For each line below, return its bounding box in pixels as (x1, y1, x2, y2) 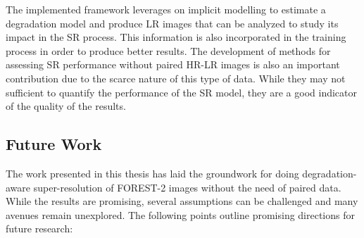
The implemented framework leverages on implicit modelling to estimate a (6, 2, 326, 16)
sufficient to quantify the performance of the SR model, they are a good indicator (6, 84, 357, 99)
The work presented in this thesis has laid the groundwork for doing (6, 165, 299, 180)
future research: (6, 221, 73, 236)
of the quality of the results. (6, 99, 126, 113)
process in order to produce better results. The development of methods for (6, 43, 331, 58)
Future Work (6, 133, 102, 155)
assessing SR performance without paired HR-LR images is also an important (6, 57, 340, 72)
